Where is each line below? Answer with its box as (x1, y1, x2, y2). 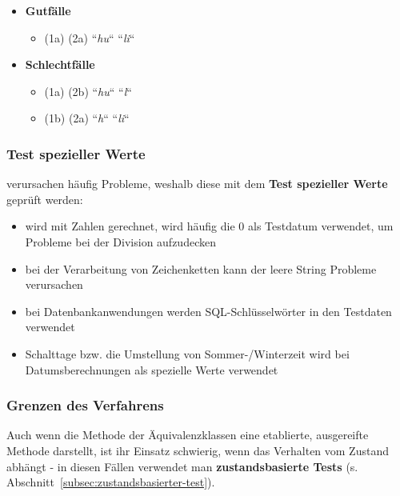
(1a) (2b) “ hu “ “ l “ (44, 82, 132, 99)
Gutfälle (25, 2, 71, 18)
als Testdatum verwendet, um (247, 218, 394, 234)
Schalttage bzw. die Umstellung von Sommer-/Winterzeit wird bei (25, 345, 350, 362)
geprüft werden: (6, 190, 83, 207)
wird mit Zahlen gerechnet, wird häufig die (25, 218, 235, 234)
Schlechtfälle (25, 56, 95, 73)
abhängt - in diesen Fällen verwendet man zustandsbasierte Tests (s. (6, 458, 358, 474)
